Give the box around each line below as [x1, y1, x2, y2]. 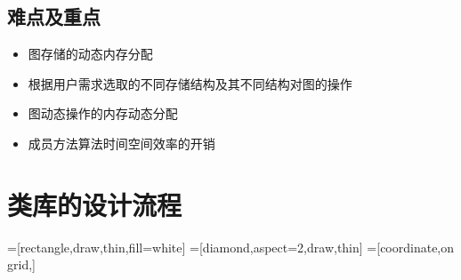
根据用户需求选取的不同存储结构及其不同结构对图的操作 [28, 74, 352, 92]
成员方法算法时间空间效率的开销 [28, 133, 215, 152]
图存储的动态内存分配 [28, 44, 153, 63]
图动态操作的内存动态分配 [28, 104, 178, 123]
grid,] [7, 255, 36, 274]
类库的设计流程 [7, 186, 182, 222]
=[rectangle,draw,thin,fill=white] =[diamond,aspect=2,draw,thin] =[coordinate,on [7, 237, 455, 256]
